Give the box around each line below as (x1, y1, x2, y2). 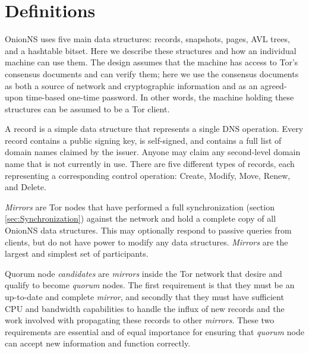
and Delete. (5, 181, 46, 193)
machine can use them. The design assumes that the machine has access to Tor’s (5, 56, 298, 68)
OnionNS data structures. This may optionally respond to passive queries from (5, 224, 292, 237)
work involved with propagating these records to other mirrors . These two (5, 314, 275, 326)
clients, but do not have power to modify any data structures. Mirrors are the (5, 235, 288, 248)
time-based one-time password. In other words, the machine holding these (26, 91, 294, 103)
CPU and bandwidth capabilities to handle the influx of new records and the (5, 302, 285, 314)
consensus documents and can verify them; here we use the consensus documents (5, 67, 299, 80)
